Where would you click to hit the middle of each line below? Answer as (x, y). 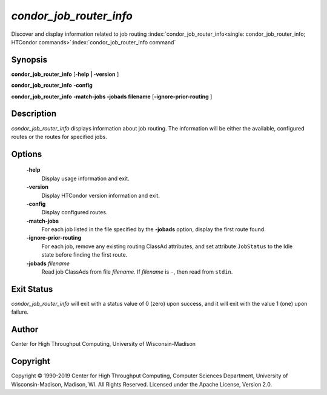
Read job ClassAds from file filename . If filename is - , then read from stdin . (137, 272)
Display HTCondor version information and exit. (101, 195)
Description (34, 114)
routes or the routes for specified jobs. (59, 137)
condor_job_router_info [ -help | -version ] (65, 74)
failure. (20, 312)
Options (27, 154)
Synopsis (29, 60)
